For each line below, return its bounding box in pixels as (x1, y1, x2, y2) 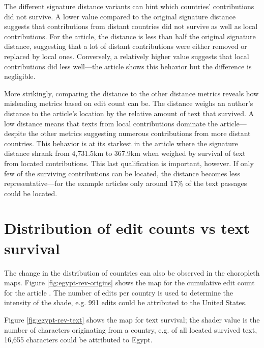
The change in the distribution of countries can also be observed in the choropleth (4, 267, 260, 278)
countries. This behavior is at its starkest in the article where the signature (4, 138, 238, 148)
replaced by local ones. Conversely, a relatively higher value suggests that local (4, 50, 249, 61)
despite (4, 128, 26, 139)
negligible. (4, 71, 36, 82)
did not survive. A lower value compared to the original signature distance (4, 11, 236, 21)
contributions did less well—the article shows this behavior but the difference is (4, 61, 252, 71)
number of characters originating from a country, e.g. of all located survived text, (4, 324, 257, 335)
